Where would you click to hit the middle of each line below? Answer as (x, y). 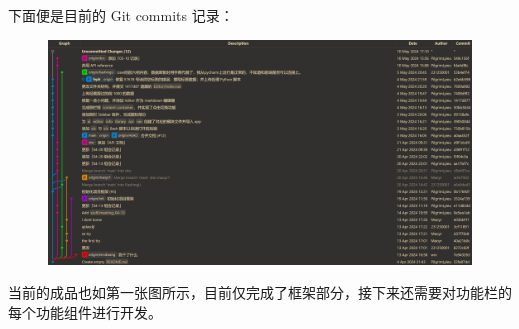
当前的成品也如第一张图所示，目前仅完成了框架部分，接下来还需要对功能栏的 (260, 292)
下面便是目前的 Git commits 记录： (121, 15)
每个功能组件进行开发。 (85, 312)
